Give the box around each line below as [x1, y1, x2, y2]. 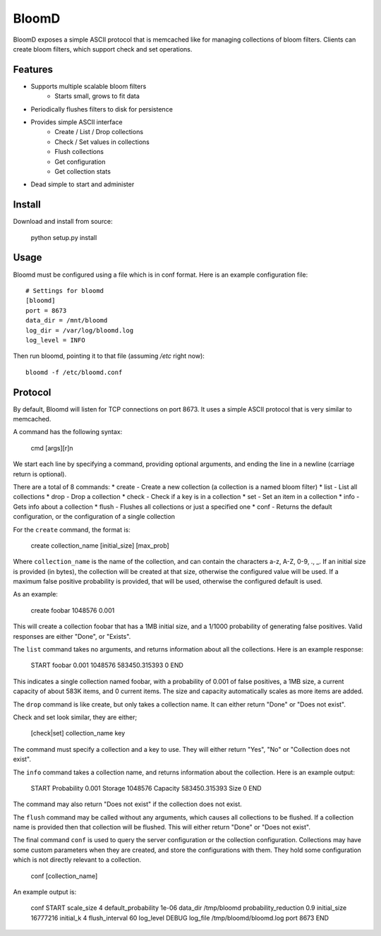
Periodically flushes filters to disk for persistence [30, 104, 173, 113]
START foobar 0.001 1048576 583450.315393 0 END [30, 661, 183, 670]
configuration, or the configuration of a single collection [13, 512, 176, 521]
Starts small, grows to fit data [54, 92, 140, 100]
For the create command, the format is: [13, 525, 131, 534]
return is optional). [13, 469, 67, 478]
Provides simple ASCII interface [30, 118, 123, 126]
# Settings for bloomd [25, 287, 104, 294]
